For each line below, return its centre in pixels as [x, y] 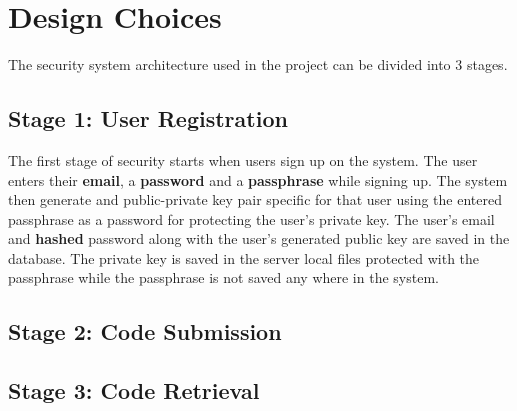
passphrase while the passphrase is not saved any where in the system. [223, 277]
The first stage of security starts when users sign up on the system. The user [243, 159]
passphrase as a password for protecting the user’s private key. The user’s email [251, 218]
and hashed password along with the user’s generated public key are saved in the [259, 238]
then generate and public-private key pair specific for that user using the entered [255, 199]
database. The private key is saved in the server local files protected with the [244, 257]
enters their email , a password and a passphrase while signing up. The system [258, 179]
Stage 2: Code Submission [145, 331]
